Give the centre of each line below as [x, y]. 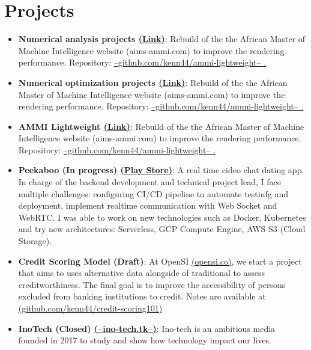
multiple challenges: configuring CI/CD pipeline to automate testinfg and [153, 193]
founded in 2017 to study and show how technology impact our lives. [145, 340]
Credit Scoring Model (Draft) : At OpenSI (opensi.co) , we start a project [160, 261]
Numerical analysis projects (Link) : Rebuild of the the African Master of [162, 39]
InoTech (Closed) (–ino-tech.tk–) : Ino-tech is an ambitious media [147, 328]
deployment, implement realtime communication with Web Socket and [148, 205]
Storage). [35, 241]
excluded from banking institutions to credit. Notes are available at [142, 296]
